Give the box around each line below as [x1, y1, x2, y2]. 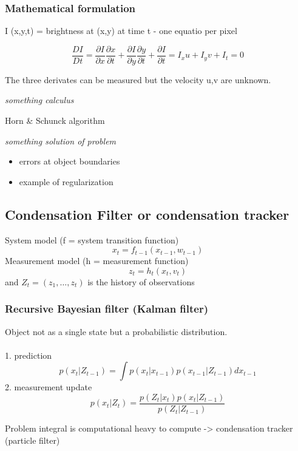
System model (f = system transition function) [5, 233, 179, 246]
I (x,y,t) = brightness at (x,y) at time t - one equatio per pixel [5, 24, 237, 37]
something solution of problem [5, 134, 117, 147]
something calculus [5, 93, 74, 106]
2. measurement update [5, 381, 92, 393]
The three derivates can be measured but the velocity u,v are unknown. [5, 73, 271, 86]
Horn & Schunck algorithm [5, 114, 105, 127]
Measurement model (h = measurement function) [5, 254, 189, 267]
